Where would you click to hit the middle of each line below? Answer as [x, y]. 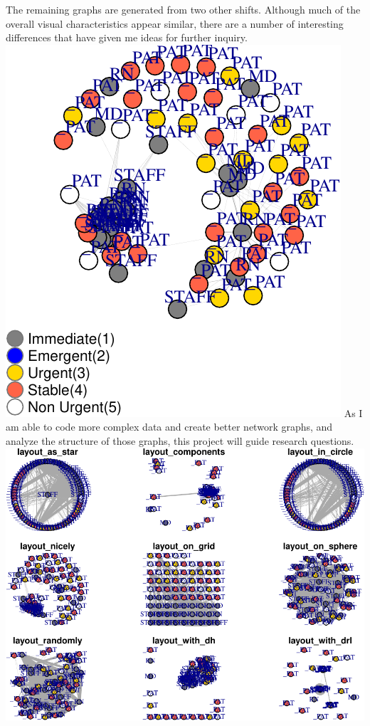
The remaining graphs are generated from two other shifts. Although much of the [183, 9]
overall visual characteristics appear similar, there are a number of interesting [175, 23]
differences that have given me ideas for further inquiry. [127, 37]
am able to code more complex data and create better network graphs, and [169, 427]
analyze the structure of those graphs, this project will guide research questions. [180, 440]
